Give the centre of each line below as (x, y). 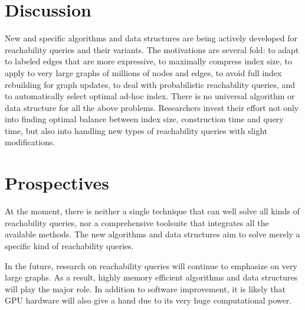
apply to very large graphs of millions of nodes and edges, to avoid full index (143, 72)
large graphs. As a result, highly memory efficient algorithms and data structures (151, 277)
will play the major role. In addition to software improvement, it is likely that (145, 288)
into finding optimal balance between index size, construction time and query (144, 119)
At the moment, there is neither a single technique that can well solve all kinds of (152, 211)
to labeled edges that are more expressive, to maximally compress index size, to (149, 61)
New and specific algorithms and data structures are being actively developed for (151, 38)
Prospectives (57, 183)
